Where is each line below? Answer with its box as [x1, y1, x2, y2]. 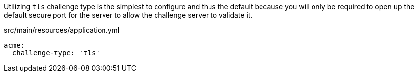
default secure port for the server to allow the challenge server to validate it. [4, 11, 253, 19]
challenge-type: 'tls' [12, 49, 100, 57]
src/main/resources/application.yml [4, 26, 120, 34]
